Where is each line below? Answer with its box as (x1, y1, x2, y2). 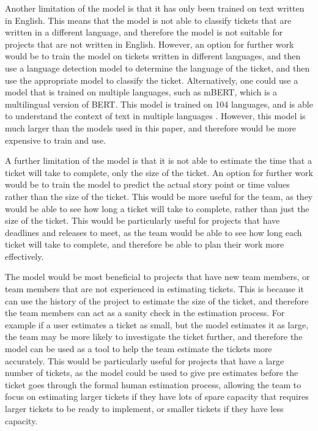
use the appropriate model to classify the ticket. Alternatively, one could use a (5, 73, 298, 86)
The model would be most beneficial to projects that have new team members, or (5, 270, 310, 283)
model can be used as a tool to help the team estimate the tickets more (5, 342, 272, 355)
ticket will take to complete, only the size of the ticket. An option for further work (5, 166, 313, 179)
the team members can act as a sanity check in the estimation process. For (5, 306, 285, 319)
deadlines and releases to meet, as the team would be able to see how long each (5, 226, 302, 238)
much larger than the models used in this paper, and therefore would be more (5, 121, 297, 134)
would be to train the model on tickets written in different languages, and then (5, 50, 301, 62)
